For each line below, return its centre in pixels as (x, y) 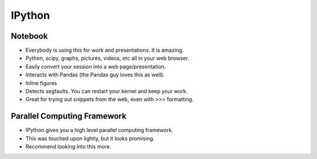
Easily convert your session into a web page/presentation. (96, 66)
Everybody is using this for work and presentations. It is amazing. (105, 50)
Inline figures (41, 83)
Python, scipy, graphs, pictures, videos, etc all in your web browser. (107, 58)
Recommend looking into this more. (68, 147)
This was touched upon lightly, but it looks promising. (90, 138)
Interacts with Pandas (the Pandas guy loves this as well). (95, 75)
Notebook (29, 36)
